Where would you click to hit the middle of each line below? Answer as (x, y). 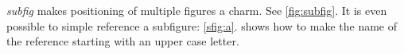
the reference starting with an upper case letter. (123, 41)
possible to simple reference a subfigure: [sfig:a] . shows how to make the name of (202, 25)
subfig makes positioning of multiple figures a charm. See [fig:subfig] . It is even (197, 10)
